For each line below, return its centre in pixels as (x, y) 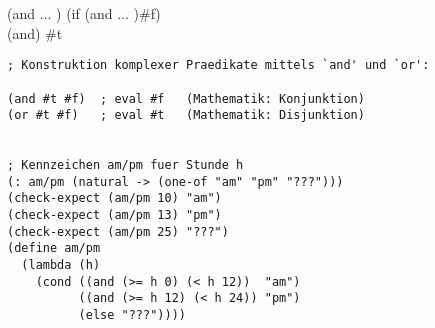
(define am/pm (54, 248)
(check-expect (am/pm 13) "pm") (114, 215)
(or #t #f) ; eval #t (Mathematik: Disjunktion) (186, 115)
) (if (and (84, 13)
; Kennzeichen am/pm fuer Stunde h (125, 165)
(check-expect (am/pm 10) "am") (114, 198)
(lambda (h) (61, 265)
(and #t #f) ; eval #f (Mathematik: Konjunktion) (186, 98)
